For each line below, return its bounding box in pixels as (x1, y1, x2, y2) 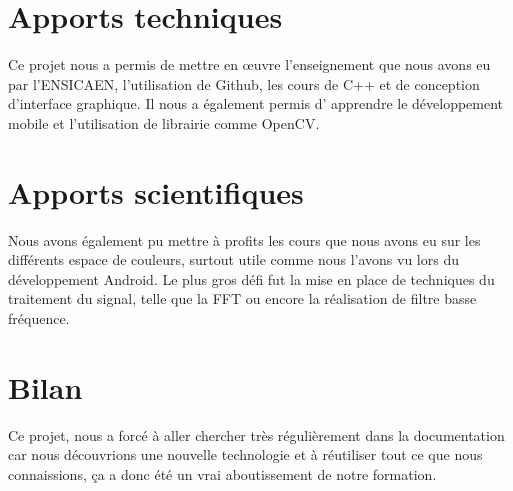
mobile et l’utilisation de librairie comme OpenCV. (8, 112, 320, 133)
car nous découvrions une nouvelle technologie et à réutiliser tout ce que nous (8, 444, 483, 465)
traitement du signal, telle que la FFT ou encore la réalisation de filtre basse (8, 288, 477, 309)
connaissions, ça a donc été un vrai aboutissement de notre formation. (8, 463, 437, 484)
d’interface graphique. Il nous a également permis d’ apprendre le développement (8, 93, 504, 114)
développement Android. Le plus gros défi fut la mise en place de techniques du (8, 268, 495, 289)
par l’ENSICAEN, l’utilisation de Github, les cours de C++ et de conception (8, 73, 480, 94)
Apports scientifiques (8, 171, 304, 212)
